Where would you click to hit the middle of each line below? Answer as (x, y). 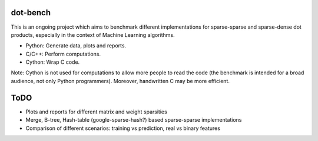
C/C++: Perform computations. (63, 54)
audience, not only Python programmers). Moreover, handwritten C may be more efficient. (120, 81)
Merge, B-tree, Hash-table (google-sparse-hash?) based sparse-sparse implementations (134, 120)
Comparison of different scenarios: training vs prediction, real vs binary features (123, 128)
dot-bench (31, 13)
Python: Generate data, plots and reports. (76, 46)
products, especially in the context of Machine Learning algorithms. (93, 35)
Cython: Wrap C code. (53, 62)
